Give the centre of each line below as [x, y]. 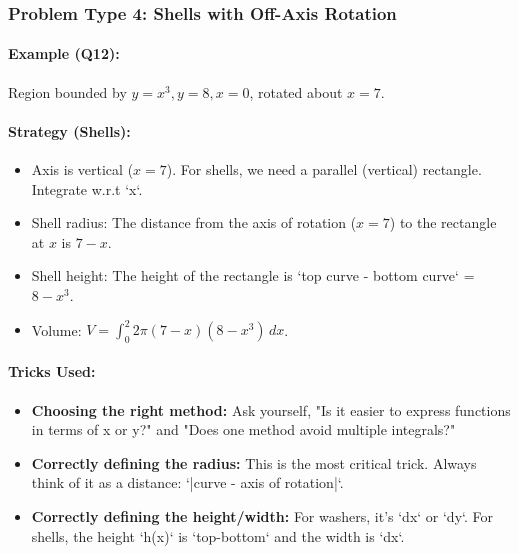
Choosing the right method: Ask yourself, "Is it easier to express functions [271, 409]
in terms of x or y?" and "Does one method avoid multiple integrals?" [243, 429]
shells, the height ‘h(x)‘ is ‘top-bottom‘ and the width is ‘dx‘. [218, 535]
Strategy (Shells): [69, 130]
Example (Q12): [64, 53]
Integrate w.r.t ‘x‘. [87, 188]
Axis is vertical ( [82, 169]
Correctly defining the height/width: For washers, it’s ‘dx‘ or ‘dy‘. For [262, 516]
